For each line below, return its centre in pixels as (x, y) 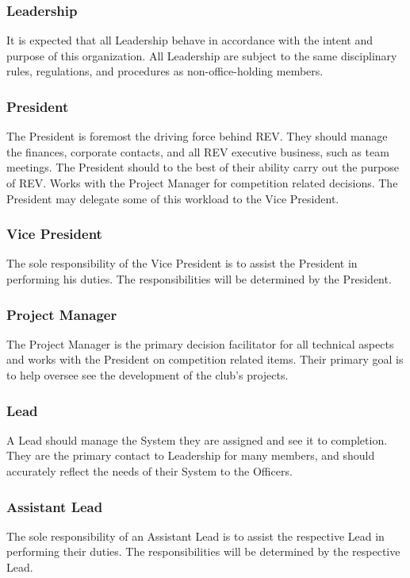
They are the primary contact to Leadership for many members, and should (191, 455)
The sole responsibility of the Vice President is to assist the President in (182, 263)
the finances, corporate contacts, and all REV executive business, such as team (198, 151)
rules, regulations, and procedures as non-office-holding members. (165, 71)
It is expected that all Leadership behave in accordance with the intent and (190, 40)
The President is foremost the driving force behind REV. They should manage (197, 136)
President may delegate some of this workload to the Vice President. (173, 198)
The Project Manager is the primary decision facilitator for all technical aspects (200, 343)
